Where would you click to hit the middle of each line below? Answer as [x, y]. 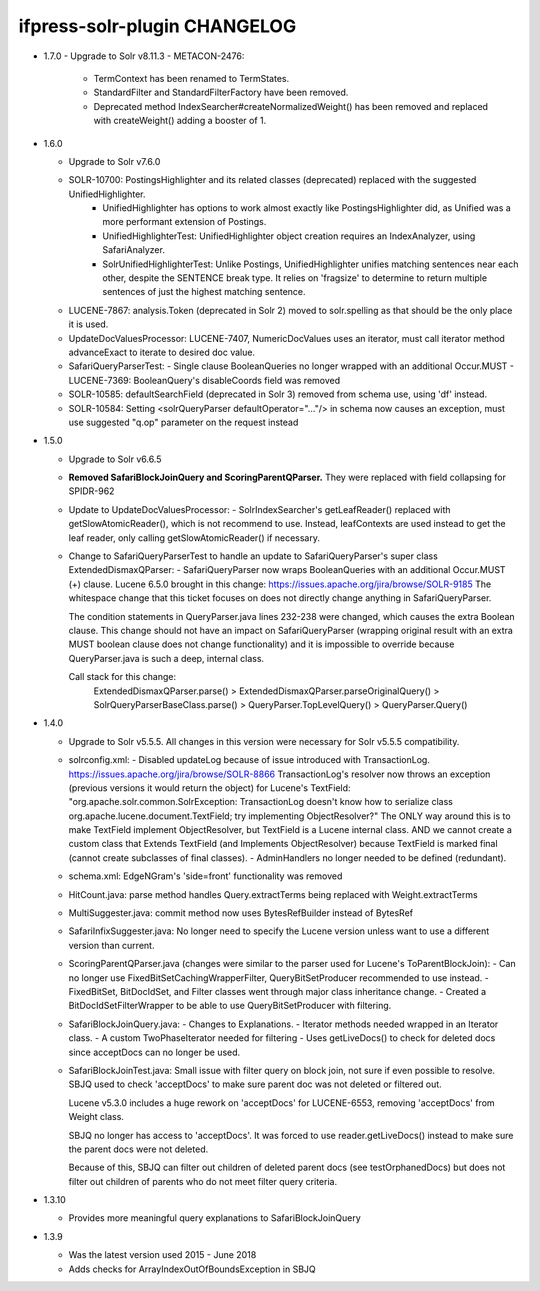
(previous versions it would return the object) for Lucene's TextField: [209, 787]
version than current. [111, 945]
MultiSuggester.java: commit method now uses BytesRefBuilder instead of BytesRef [241, 913]
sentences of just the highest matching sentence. [204, 292]
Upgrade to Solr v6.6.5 [115, 459]
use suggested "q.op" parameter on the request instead [183, 422]
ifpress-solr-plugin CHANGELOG [157, 26]
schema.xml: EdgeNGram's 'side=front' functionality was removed [205, 876]
